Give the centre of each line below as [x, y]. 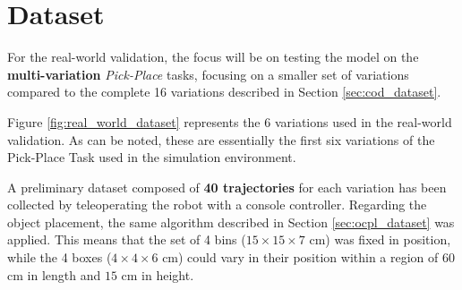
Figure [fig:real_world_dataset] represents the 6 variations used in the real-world [230, 121]
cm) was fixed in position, [380, 239]
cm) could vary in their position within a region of [300, 257]
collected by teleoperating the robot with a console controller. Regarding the [217, 205]
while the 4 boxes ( [60, 257]
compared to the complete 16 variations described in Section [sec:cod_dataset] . [224, 92]
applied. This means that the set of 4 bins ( [127, 239]
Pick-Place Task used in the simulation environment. [152, 157]
